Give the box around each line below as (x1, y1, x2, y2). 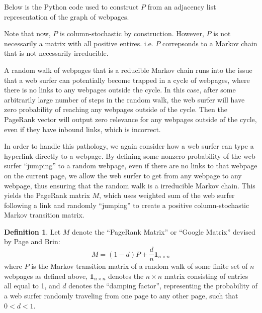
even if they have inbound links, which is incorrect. (4, 124, 161, 134)
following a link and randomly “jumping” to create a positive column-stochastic (4, 199, 249, 210)
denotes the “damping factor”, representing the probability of (68, 280, 257, 291)
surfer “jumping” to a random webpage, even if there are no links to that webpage (4, 160, 257, 171)
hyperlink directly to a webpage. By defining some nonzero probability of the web (4, 150, 255, 161)
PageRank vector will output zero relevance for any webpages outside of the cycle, (4, 114, 257, 124)
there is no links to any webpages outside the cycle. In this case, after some (4, 84, 236, 95)
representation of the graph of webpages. (4, 11, 129, 22)
